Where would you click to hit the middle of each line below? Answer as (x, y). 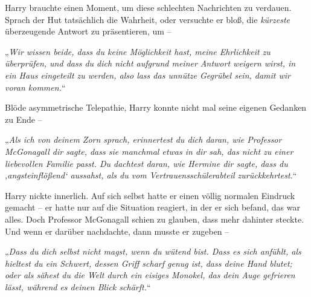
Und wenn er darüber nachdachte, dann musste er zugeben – (117, 231)
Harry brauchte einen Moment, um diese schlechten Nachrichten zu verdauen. (148, 7)
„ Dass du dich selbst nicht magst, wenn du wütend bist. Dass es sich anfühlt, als (153, 251)
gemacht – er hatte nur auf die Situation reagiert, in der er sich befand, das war (152, 207)
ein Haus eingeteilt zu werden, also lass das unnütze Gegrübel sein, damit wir (148, 75)
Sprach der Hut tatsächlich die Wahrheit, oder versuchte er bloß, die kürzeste (147, 19)
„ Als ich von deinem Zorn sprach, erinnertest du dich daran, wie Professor (143, 139)
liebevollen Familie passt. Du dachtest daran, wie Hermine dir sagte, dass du (146, 163)
